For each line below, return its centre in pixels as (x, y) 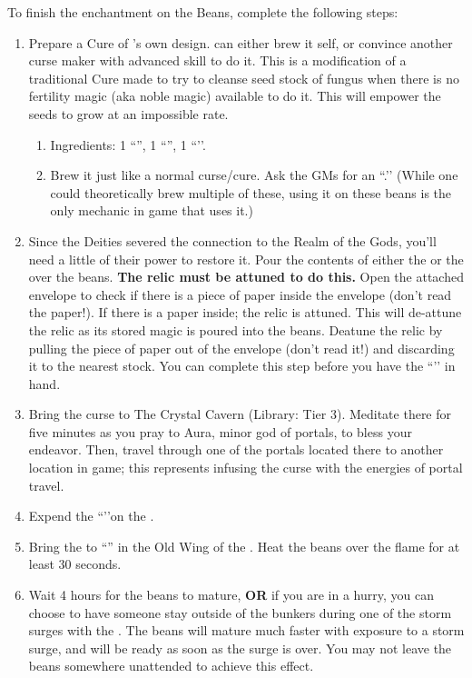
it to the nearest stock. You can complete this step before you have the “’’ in (242, 366)
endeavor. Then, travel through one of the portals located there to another (236, 449)
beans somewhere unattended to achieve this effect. (171, 666)
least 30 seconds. (75, 564)
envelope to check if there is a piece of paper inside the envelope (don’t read (240, 294)
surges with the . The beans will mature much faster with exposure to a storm (246, 630)
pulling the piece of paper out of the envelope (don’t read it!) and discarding (241, 348)
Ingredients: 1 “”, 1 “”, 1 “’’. (128, 144)
